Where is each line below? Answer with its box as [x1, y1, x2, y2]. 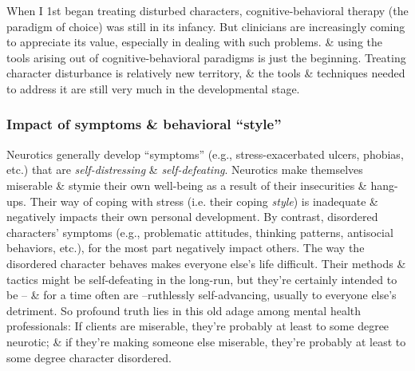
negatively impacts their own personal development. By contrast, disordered [6, 208, 378, 225]
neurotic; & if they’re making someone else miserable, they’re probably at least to [6, 333, 406, 349]
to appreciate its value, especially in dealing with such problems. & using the [6, 34, 383, 50]
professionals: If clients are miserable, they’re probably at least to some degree [6, 318, 389, 334]
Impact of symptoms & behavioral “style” [6, 114, 282, 134]
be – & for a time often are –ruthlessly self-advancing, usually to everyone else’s [6, 286, 397, 303]
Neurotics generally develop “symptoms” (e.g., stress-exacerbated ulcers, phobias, [6, 145, 404, 162]
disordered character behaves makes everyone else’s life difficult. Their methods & [6, 255, 406, 271]
